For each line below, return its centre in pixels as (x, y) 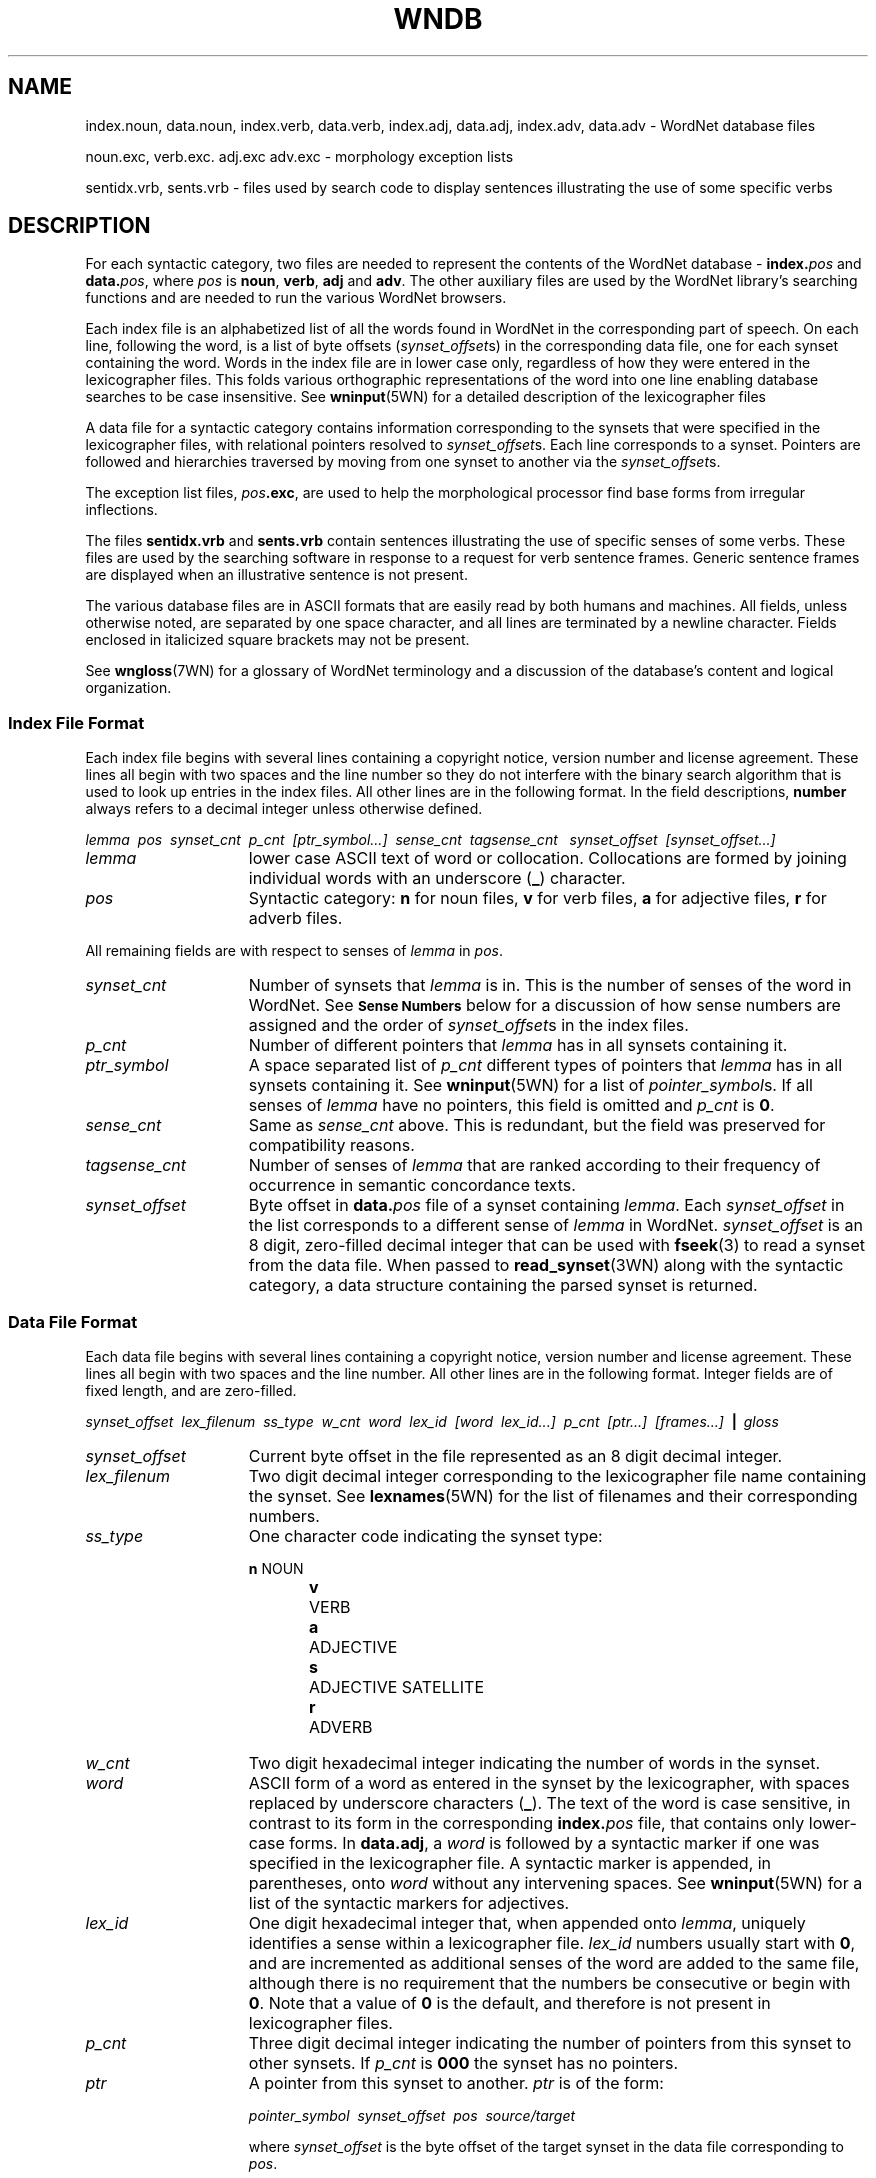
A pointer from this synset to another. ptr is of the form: (456, 2082)
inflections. (121, 510)
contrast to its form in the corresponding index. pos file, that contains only (526, 1822)
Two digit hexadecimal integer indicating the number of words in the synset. (534, 1762)
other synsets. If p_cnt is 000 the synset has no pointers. (463, 2062)
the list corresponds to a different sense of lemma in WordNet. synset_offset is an (555, 1225)
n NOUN (276, 1568)
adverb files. (295, 918)
